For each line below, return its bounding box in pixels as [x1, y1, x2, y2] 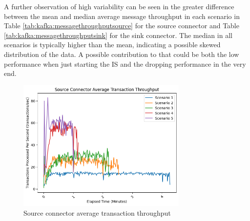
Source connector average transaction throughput [23, 207, 171, 218]
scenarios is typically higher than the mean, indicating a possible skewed [4, 39, 221, 50]
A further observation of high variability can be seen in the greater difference [4, 1, 234, 11]
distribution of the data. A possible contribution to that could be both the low [4, 49, 239, 59]
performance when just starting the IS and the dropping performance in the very [4, 58, 246, 69]
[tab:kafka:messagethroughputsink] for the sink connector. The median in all [4, 30, 232, 40]
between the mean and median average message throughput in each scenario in [4, 11, 240, 21]
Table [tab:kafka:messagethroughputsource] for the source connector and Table [4, 20, 239, 31]
